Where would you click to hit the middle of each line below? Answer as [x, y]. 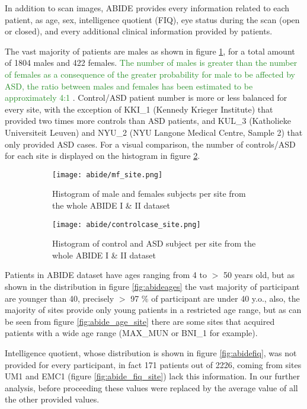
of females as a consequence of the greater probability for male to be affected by [150, 74]
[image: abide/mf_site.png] [108, 175]
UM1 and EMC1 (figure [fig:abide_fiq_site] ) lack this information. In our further [153, 376]
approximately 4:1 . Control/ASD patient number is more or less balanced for [146, 98]
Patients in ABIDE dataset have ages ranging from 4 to [106, 275]
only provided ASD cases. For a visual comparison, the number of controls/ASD [150, 144]
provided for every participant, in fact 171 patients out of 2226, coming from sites [153, 364]
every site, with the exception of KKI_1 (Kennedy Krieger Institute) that [139, 109]
